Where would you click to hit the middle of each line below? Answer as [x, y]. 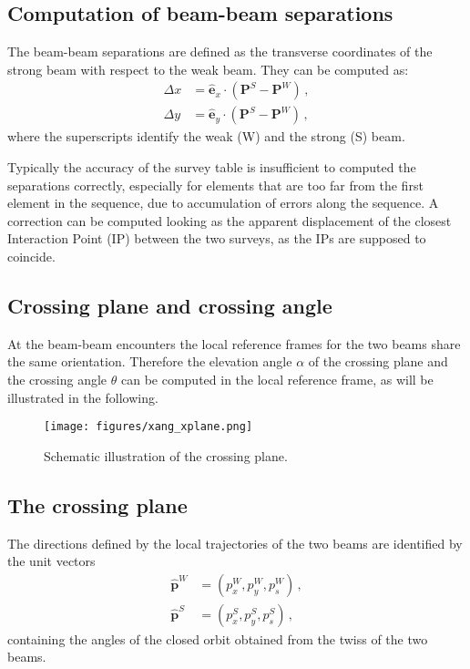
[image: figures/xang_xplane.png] [148, 427]
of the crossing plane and [378, 361]
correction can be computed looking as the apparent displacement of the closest [230, 220]
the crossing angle [57, 379]
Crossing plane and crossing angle [170, 305]
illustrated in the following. [83, 397]
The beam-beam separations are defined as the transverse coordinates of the [220, 51]
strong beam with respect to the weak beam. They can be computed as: [208, 69]
